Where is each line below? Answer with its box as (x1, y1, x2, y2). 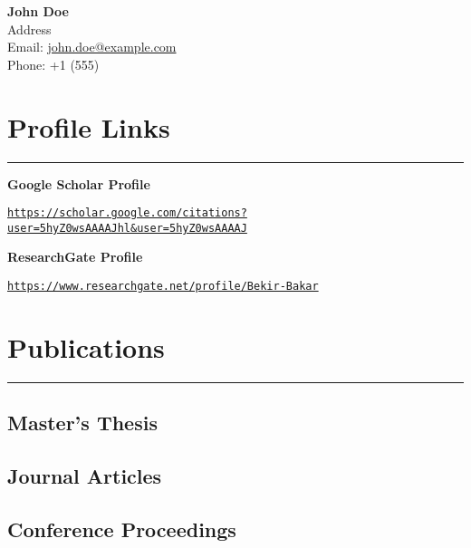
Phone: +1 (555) (7, 54, 100, 73)
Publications (7, 328, 165, 365)
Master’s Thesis (7, 409, 158, 437)
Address (7, 19, 52, 38)
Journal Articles (7, 461, 162, 489)
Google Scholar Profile (7, 174, 150, 193)
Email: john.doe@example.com (7, 37, 177, 56)
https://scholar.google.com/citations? (7, 207, 247, 220)
